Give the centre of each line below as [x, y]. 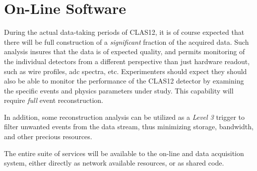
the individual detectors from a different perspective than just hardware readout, [127, 61]
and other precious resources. [48, 136]
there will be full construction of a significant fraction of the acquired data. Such [127, 42]
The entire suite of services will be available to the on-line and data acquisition [124, 153]
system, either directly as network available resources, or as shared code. [114, 163]
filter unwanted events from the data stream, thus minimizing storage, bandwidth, [129, 127]
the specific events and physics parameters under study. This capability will [119, 90]
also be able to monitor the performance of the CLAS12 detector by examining [124, 81]
